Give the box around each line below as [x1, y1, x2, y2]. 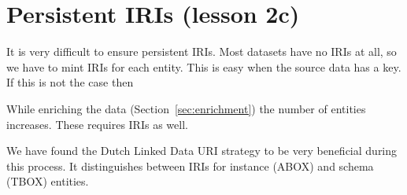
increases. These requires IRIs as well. [6, 116, 188, 132]
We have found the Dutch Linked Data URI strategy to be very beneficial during [6, 142, 398, 159]
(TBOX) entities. [6, 173, 89, 189]
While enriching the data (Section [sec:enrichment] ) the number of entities [6, 100, 366, 116]
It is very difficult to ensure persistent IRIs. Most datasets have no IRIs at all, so [6, 43, 397, 60]
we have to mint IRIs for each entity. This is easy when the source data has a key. [6, 58, 401, 75]
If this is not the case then [6, 74, 134, 90]
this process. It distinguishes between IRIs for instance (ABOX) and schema [6, 157, 374, 174]
